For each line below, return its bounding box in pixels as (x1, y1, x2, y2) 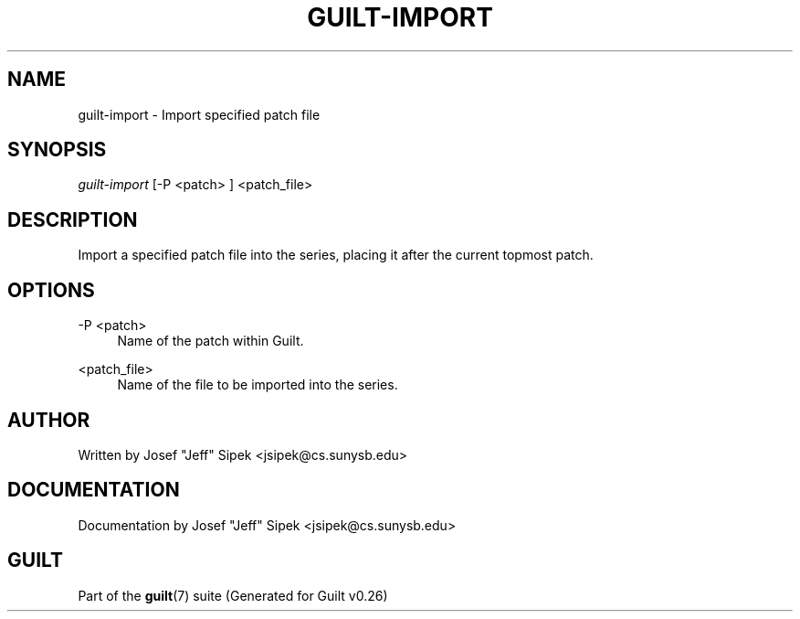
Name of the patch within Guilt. (117, 333, 304, 349)
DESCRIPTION (7, 208, 138, 231)
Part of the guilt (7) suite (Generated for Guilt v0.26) (78, 587, 388, 603)
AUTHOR (7, 408, 90, 432)
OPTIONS (7, 278, 95, 302)
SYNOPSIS (7, 138, 107, 162)
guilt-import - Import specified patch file (78, 106, 321, 123)
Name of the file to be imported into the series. (117, 377, 398, 393)
